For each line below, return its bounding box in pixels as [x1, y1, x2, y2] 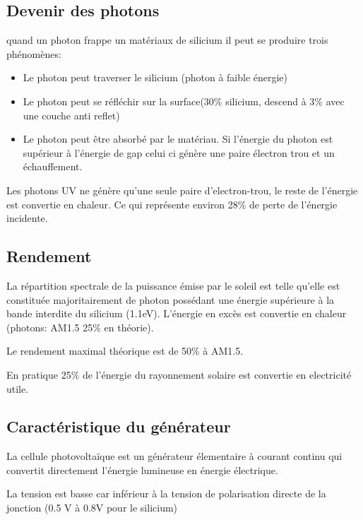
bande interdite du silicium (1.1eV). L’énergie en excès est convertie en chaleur [6, 306, 347, 321]
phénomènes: [6, 46, 61, 61]
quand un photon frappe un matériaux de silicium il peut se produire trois [6, 32, 328, 47]
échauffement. [23, 159, 83, 174]
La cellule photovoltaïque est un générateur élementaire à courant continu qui [6, 449, 343, 463]
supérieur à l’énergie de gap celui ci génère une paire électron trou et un [23, 145, 335, 160]
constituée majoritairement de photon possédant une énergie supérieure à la [6, 292, 335, 307]
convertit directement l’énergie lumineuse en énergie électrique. [6, 462, 278, 477]
